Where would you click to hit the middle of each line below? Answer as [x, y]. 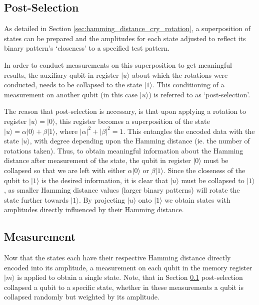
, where [66, 131]
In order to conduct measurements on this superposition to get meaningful [118, 64]
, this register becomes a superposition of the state [132, 121]
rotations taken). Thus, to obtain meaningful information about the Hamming [124, 150]
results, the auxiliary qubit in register [61, 74]
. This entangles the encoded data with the [189, 131]
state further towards [36, 199]
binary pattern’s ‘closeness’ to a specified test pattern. [87, 48]
